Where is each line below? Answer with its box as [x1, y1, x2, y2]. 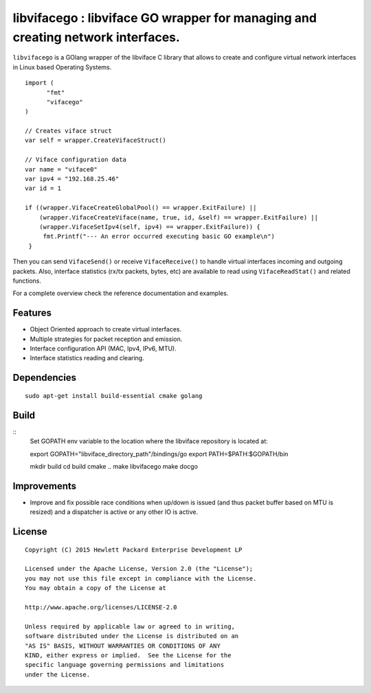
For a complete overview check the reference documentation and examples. [12, 289, 229, 298]
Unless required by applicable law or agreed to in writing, [25, 622, 235, 631]
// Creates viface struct [25, 127, 113, 135]
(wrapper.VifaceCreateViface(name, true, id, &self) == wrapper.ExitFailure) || [38, 213, 319, 221]
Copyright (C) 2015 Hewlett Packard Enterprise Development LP [25, 545, 243, 554]
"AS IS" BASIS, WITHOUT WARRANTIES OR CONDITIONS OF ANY [25, 642, 221, 650]
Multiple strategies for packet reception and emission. [30, 335, 183, 343]
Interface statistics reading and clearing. [30, 354, 144, 362]
